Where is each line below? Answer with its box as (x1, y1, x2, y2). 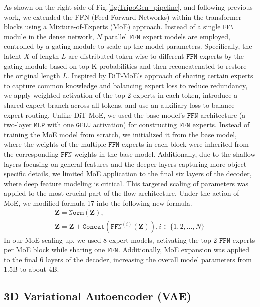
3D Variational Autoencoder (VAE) (4, 288, 192, 304)
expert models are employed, (142, 31, 230, 41)
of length (32, 50, 59, 61)
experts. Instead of (192, 119, 250, 130)
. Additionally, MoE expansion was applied (118, 244, 250, 255)
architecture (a (200, 109, 246, 120)
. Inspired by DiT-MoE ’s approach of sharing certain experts (67, 70, 253, 81)
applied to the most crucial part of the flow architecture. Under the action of (4, 188, 239, 198)
